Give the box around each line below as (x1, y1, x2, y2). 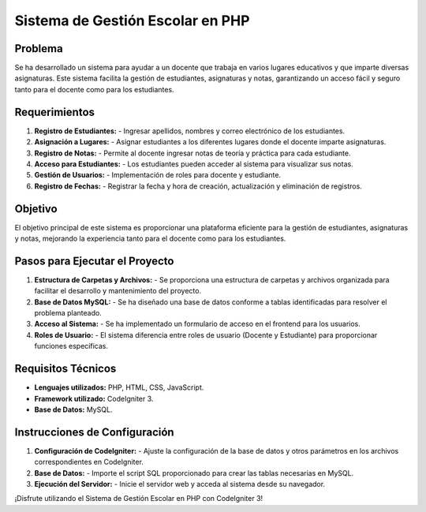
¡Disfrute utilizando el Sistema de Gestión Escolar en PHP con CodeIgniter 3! (14, 494, 263, 503)
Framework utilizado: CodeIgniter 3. (34, 394, 154, 403)
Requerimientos (14, 105, 95, 118)
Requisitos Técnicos (14, 362, 117, 376)
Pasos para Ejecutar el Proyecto (14, 254, 174, 267)
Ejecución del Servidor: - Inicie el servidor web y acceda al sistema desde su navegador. (34, 480, 326, 489)
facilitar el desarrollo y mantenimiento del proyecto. (34, 286, 201, 296)
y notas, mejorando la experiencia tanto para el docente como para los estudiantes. (14, 234, 286, 243)
